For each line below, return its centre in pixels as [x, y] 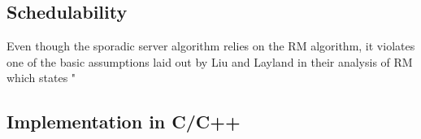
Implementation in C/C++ [124, 122]
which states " [41, 78]
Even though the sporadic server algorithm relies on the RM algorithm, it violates [211, 46]
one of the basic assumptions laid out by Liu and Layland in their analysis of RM [210, 61]
